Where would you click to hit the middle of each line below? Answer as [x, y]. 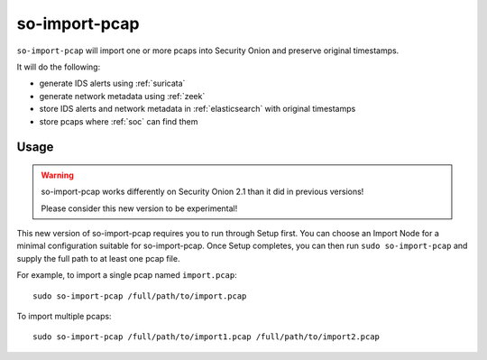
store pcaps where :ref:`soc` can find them [119, 121]
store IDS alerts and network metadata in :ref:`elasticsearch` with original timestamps [198, 109]
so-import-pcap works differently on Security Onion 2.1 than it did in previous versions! [202, 192]
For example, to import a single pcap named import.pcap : [127, 275]
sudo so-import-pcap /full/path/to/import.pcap [140, 296]
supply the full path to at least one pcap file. [98, 258]
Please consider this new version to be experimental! [139, 208]
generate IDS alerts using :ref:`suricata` [112, 83]
